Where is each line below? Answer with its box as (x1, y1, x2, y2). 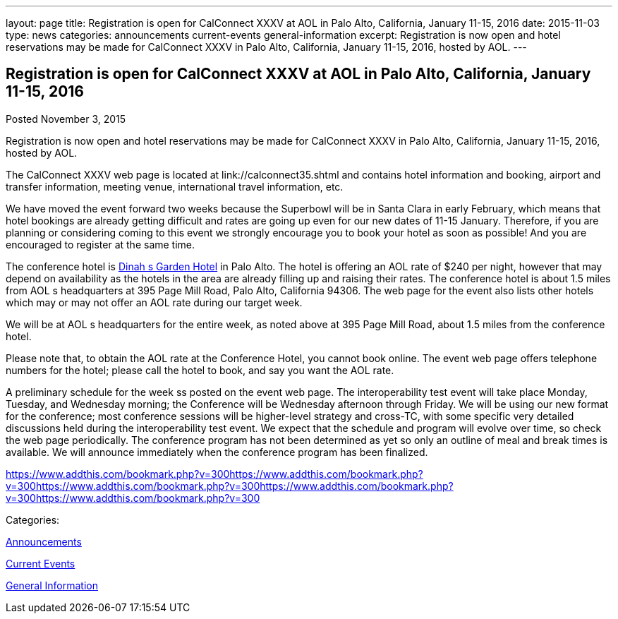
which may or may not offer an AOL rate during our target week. (6, 296, 303, 308)
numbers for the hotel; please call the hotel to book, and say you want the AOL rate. (6, 363, 394, 376)
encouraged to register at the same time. (6, 238, 195, 251)
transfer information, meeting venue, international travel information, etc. (6, 180, 344, 193)
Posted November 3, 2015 (6, 112, 126, 125)
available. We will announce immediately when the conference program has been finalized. (6, 445, 428, 458)
